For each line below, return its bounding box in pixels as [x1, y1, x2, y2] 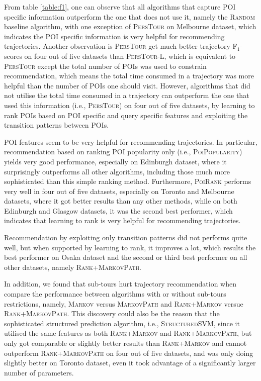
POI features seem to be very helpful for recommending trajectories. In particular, [4, 136, 257, 147]
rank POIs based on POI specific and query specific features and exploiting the [4, 110, 248, 120]
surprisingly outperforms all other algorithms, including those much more [4, 166, 230, 176]
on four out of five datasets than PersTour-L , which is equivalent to [24, 50, 236, 61]
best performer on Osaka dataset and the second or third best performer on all [4, 252, 247, 262]
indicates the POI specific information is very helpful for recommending [4, 31, 225, 41]
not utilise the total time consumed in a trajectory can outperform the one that [4, 90, 249, 101]
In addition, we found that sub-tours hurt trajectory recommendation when [4, 278, 237, 289]
